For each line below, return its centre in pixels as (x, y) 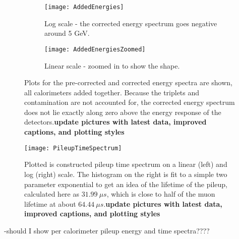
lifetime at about (50, 203)
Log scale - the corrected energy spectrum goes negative (131, 23)
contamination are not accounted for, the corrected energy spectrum (130, 102)
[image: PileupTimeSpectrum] (73, 148)
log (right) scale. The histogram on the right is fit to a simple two (126, 174)
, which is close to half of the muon (161, 194)
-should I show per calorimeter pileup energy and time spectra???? (107, 230)
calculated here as (52, 194)
